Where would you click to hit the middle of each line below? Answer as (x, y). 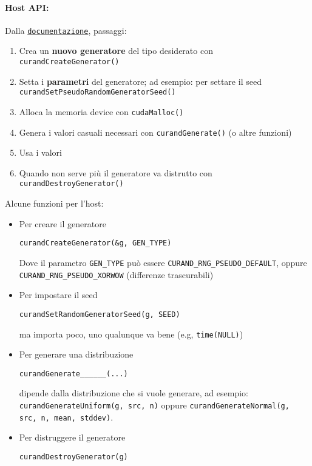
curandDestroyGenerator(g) (73, 457)
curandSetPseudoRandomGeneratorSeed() (97, 92)
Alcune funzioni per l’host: (54, 203)
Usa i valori (40, 152)
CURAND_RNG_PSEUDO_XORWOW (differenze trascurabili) (116, 274)
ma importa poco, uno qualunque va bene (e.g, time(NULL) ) (131, 334)
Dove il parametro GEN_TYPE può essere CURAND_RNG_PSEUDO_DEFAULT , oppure (163, 262)
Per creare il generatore (63, 223)
